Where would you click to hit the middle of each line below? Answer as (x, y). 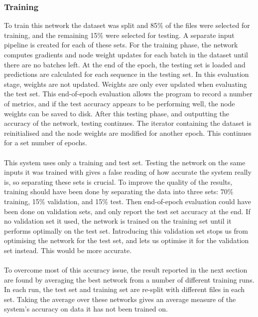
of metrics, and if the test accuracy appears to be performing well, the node (120, 103)
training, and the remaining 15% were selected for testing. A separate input (119, 35)
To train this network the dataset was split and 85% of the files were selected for (127, 25)
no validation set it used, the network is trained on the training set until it (118, 221)
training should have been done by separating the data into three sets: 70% (119, 191)
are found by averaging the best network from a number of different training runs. (129, 279)
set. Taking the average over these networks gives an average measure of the (120, 299)
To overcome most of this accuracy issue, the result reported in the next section (126, 270)
